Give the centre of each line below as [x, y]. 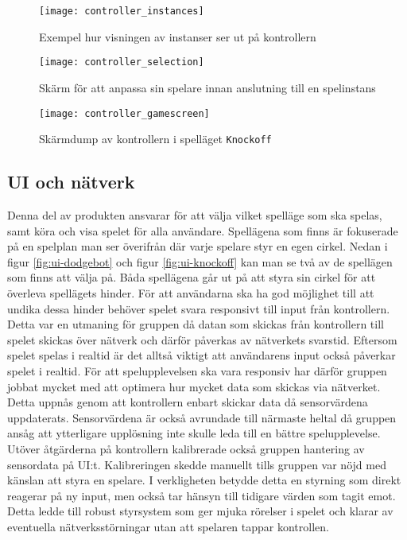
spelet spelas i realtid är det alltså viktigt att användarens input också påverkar [202, 355]
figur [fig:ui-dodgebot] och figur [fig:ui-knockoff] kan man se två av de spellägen [200, 261]
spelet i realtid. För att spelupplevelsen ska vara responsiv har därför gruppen [197, 370]
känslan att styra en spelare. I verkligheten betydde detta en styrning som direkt [204, 480]
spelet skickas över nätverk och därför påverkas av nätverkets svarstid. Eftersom [202, 339]
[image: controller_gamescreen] [124, 113]
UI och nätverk [71, 182]
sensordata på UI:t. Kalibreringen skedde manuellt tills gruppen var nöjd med [197, 464]
